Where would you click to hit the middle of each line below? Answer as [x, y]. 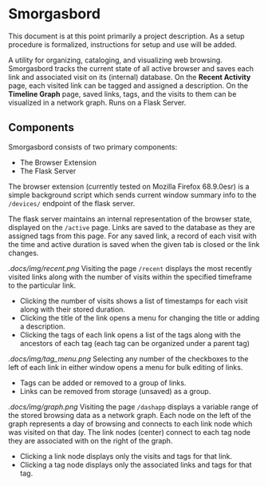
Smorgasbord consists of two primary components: [93, 147]
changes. [24, 253]
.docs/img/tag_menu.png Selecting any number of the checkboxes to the [128, 359]
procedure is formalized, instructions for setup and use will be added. [122, 44]
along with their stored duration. [73, 309]
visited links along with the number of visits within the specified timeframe [130, 277]
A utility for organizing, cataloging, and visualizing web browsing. [116, 60]
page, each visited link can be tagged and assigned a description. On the [128, 86]
